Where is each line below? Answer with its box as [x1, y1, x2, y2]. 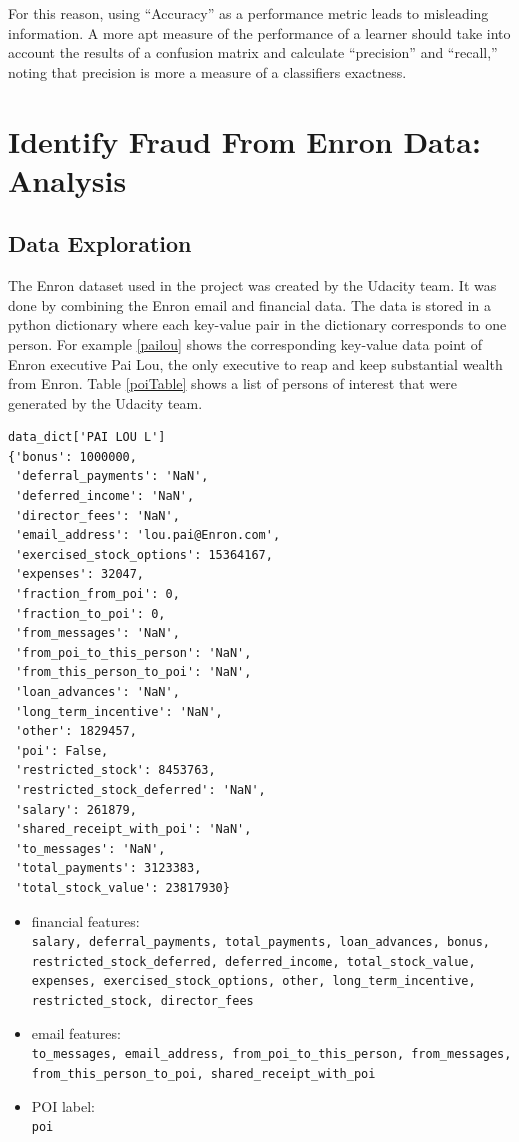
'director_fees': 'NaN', [15, 508, 180, 523]
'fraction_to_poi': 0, [15, 606, 166, 621]
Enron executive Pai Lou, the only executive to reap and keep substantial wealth [8, 353, 503, 374]
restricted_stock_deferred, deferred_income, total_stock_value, [31, 954, 476, 969]
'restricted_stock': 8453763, [15, 763, 216, 778]
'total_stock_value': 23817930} [15, 880, 230, 895]
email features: [31, 1022, 121, 1043]
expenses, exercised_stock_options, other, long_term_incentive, [31, 974, 476, 989]
